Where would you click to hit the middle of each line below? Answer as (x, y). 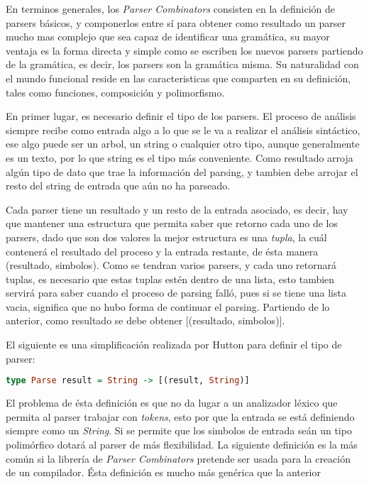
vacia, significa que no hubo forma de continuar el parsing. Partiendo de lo (168, 306)
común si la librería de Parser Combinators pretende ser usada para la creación (178, 458)
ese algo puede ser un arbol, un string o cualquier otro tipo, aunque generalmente (183, 144)
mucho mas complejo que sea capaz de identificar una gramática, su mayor (168, 37)
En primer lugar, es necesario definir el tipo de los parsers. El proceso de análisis (181, 116)
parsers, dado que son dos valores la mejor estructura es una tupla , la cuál (166, 237)
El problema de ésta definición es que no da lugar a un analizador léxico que (172, 403)
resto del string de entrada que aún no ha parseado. (118, 186)
